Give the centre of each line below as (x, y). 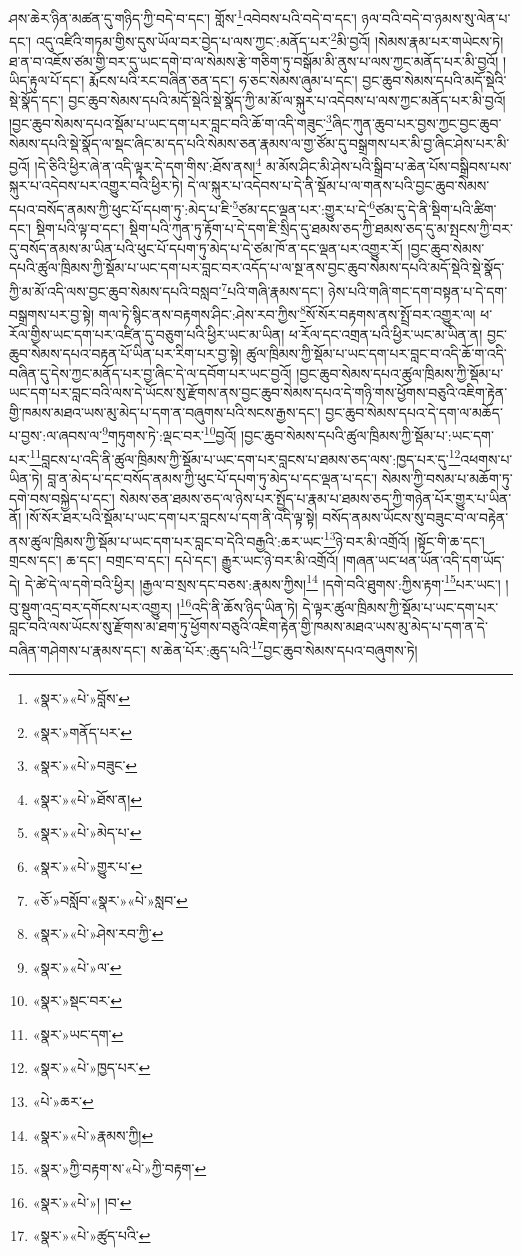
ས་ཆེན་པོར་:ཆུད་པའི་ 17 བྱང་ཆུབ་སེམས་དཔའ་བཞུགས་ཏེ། (284, 648)
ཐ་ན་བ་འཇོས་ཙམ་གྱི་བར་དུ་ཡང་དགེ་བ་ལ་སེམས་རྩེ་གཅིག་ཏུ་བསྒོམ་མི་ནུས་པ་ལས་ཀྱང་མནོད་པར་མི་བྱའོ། (254, 60)
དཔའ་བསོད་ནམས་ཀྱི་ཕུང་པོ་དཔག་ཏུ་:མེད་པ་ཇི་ (121, 208)
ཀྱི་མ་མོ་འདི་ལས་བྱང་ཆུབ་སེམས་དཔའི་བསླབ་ (115, 290)
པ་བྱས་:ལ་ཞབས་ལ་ (56, 435)
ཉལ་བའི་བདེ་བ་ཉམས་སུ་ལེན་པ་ (436, 17)
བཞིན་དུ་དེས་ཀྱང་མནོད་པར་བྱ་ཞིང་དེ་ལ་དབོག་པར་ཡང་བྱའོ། (150, 372)
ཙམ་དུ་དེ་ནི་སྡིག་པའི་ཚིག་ (436, 208)
